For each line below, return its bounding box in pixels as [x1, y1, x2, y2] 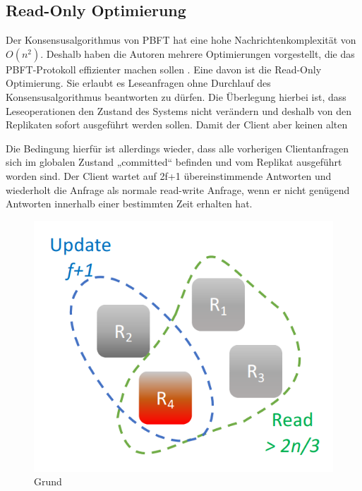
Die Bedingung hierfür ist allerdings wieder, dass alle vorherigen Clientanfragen [6, 140, 349, 155]
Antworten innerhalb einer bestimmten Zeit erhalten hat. [6, 196, 253, 211]
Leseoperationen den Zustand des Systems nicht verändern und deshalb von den [6, 103, 352, 118]
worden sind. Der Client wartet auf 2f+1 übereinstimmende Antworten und [6, 168, 332, 183]
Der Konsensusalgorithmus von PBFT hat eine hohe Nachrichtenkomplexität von [6, 32, 356, 47]
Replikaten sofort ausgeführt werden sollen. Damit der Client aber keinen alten [6, 117, 348, 132]
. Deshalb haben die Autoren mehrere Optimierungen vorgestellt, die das [40, 46, 355, 61]
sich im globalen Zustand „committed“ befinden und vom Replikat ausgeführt [6, 154, 342, 169]
